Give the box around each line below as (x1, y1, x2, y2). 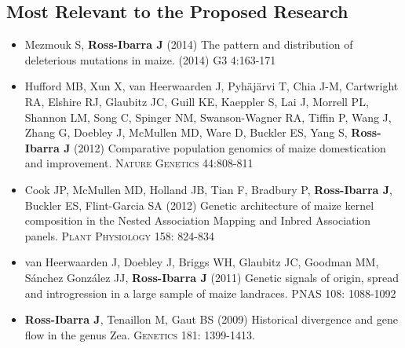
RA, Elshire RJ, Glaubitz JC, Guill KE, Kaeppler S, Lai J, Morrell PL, (24, 93, 369, 109)
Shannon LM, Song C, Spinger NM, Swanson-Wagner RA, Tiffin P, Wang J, (24, 108, 392, 125)
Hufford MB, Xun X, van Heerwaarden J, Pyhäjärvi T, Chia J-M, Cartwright (24, 78, 399, 94)
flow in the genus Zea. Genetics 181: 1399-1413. (24, 326, 255, 343)
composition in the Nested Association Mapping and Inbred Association (24, 212, 371, 229)
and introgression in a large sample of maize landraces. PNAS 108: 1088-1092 (24, 284, 396, 301)
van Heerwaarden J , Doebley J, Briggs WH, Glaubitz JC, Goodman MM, (24, 254, 379, 270)
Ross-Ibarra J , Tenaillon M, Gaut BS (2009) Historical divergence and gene (24, 311, 398, 328)
